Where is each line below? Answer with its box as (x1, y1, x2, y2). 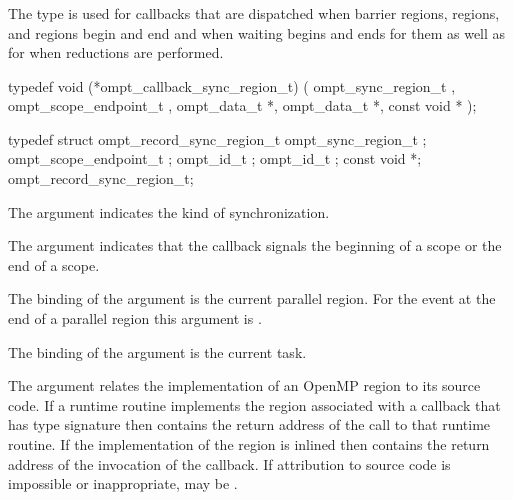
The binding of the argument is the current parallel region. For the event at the (8, 288, 496, 309)
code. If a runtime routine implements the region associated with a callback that (8, 394, 501, 415)
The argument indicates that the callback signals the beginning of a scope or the (8, 235, 502, 256)
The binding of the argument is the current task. (8, 341, 307, 362)
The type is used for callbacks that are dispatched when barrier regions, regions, (8, 2, 500, 23)
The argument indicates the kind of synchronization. (8, 201, 330, 222)
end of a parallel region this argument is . (8, 308, 262, 329)
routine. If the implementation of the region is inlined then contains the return (8, 434, 490, 455)
